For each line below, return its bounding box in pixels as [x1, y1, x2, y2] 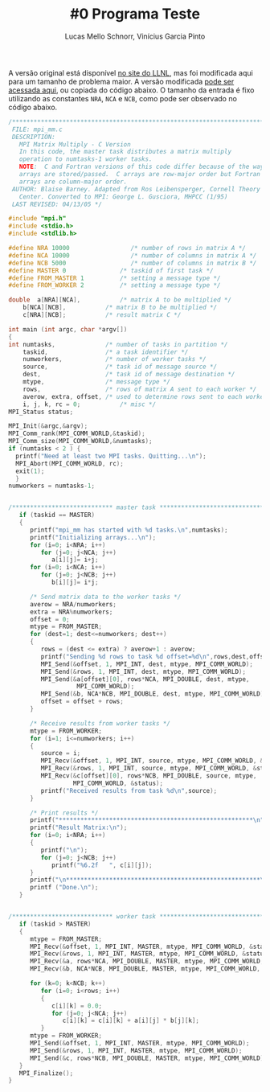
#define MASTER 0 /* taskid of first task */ [8, 266, 215, 274]
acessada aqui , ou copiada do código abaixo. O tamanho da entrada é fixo [8, 85, 255, 95]
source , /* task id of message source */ [22, 363, 218, 371]
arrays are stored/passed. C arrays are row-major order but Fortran [18, 170, 261, 179]
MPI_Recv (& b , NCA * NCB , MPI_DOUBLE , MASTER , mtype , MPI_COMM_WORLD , [29, 965, 261, 973]
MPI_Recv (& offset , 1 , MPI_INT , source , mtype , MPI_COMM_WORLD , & [40, 757, 264, 765]
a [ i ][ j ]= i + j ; [51, 556, 99, 564]
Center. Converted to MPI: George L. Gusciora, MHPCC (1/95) [18, 192, 228, 201]
